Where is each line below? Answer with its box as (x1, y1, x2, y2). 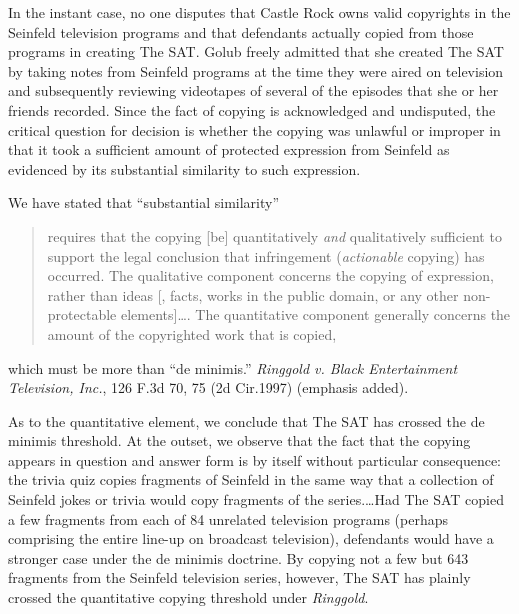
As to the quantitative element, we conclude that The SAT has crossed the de (8, 410, 485, 431)
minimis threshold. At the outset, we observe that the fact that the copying (8, 430, 471, 451)
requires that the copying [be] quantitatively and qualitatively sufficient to (47, 225, 502, 246)
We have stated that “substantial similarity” (8, 192, 280, 213)
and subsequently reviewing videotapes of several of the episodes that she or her (8, 80, 499, 101)
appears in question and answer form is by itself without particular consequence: (8, 449, 502, 470)
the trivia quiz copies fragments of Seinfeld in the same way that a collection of (8, 469, 494, 490)
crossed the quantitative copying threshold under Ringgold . (8, 587, 369, 608)
